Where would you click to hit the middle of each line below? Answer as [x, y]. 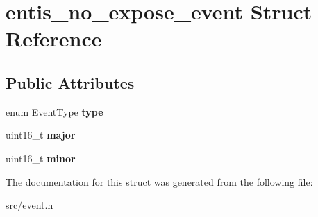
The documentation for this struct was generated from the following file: [159, 181]
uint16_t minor [41, 158]
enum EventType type [55, 111]
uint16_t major [41, 135]
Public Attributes [70, 82]
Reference [54, 38]
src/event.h [30, 205]
